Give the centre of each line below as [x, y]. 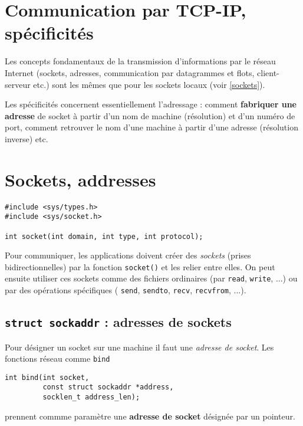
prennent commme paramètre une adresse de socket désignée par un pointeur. [150, 416]
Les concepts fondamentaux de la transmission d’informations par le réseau [140, 61]
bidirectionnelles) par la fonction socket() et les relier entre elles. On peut [140, 266]
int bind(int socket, [47, 377]
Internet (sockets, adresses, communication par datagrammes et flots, [130, 72]
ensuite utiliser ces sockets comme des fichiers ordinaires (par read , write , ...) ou [151, 278]
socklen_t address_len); [91, 397]
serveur [18, 84]
